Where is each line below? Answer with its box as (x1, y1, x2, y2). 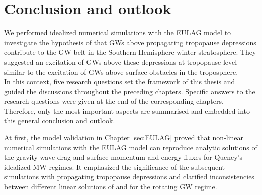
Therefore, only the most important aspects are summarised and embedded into (4, 105, 250, 116)
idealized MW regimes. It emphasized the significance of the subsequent (4, 161, 225, 172)
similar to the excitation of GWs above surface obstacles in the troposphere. (4, 66, 238, 77)
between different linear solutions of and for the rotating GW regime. (4, 181, 217, 192)
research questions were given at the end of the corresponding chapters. (4, 96, 224, 106)
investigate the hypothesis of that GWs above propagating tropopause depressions (4, 37, 256, 47)
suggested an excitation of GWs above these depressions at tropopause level (4, 56, 237, 67)
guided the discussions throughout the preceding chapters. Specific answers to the (4, 86, 255, 96)
